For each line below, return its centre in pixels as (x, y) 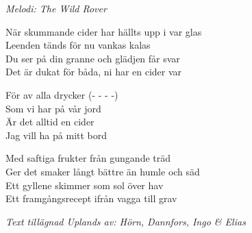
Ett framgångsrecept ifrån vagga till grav (91, 198)
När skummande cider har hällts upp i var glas (104, 31)
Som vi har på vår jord (53, 108)
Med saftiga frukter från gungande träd (88, 158)
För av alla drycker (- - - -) (62, 94)
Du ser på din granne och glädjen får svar (93, 58)
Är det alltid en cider (50, 122)
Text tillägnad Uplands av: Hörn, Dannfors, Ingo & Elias (126, 221)
